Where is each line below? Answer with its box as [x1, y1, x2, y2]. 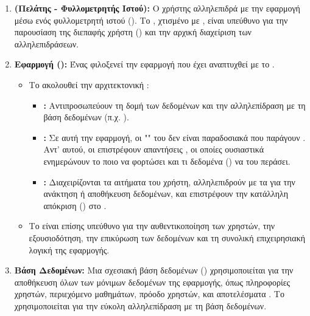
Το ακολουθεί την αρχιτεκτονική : [29, 78, 149, 91]
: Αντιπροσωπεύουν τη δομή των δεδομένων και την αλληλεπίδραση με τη [43, 98, 306, 111]
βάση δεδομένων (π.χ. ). [43, 111, 129, 123]
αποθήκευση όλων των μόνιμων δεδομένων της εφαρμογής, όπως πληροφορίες [14, 275, 291, 288]
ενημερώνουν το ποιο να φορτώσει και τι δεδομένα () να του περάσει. [43, 154, 291, 167]
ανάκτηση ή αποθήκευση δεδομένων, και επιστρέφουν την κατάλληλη [43, 187, 288, 200]
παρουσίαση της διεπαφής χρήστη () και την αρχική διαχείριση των [14, 26, 252, 38]
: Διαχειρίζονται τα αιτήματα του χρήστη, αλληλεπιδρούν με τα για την [43, 175, 295, 188]
